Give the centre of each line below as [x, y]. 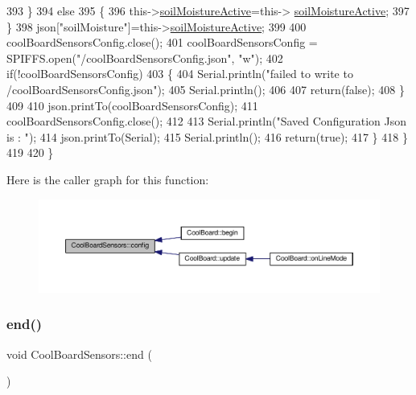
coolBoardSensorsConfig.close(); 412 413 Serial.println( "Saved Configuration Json [206, 121]
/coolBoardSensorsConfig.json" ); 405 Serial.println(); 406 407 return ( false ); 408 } [206, 89]
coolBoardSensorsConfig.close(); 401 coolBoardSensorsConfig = [162, 42]
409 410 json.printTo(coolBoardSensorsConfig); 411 [132, 105]
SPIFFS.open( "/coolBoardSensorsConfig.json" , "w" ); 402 [145, 58]
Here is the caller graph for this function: [108, 179]
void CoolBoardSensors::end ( [79, 354]
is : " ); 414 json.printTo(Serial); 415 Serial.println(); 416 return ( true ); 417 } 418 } [207, 136]
